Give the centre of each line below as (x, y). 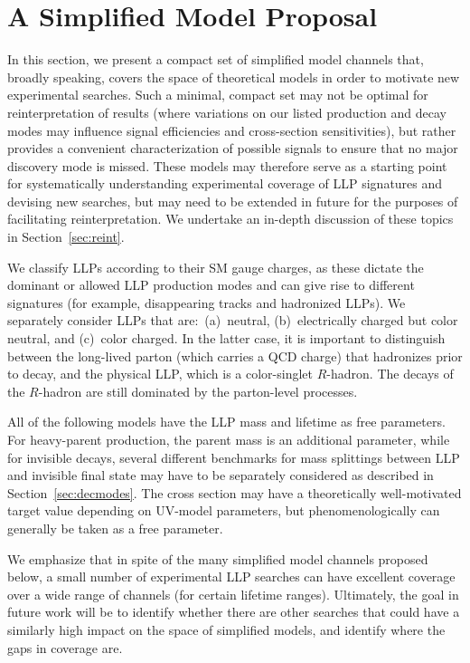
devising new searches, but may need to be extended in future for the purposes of (233, 201)
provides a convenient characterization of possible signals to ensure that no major (233, 148)
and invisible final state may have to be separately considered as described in (221, 475)
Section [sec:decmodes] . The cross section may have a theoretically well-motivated (235, 492)
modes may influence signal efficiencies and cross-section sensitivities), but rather (232, 130)
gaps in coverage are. (65, 647)
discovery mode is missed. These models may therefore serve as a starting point (227, 165)
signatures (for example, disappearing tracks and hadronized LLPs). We (207, 302)
